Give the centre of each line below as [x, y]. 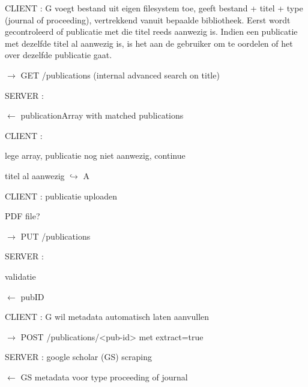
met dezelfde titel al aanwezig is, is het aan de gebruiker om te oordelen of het [149, 43]
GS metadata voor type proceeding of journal [104, 377]
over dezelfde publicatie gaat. [59, 55]
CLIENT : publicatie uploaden [61, 196]
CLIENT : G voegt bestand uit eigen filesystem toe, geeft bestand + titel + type [154, 8]
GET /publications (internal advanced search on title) [120, 75]
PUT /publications [56, 236]
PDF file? [23, 216]
